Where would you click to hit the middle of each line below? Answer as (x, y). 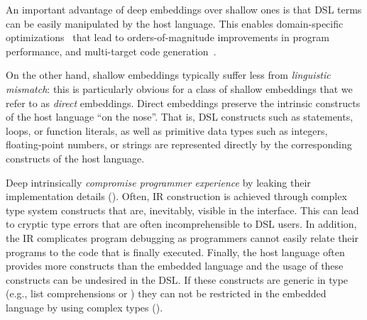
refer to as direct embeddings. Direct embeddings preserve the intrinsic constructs (183, 103)
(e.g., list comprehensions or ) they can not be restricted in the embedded (166, 293)
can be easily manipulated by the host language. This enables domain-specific (175, 23)
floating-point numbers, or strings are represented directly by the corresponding (179, 144)
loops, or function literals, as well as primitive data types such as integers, (167, 130)
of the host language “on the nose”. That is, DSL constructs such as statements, (180, 117)
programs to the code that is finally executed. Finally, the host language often (175, 252)
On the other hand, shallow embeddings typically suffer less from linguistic (168, 75)
